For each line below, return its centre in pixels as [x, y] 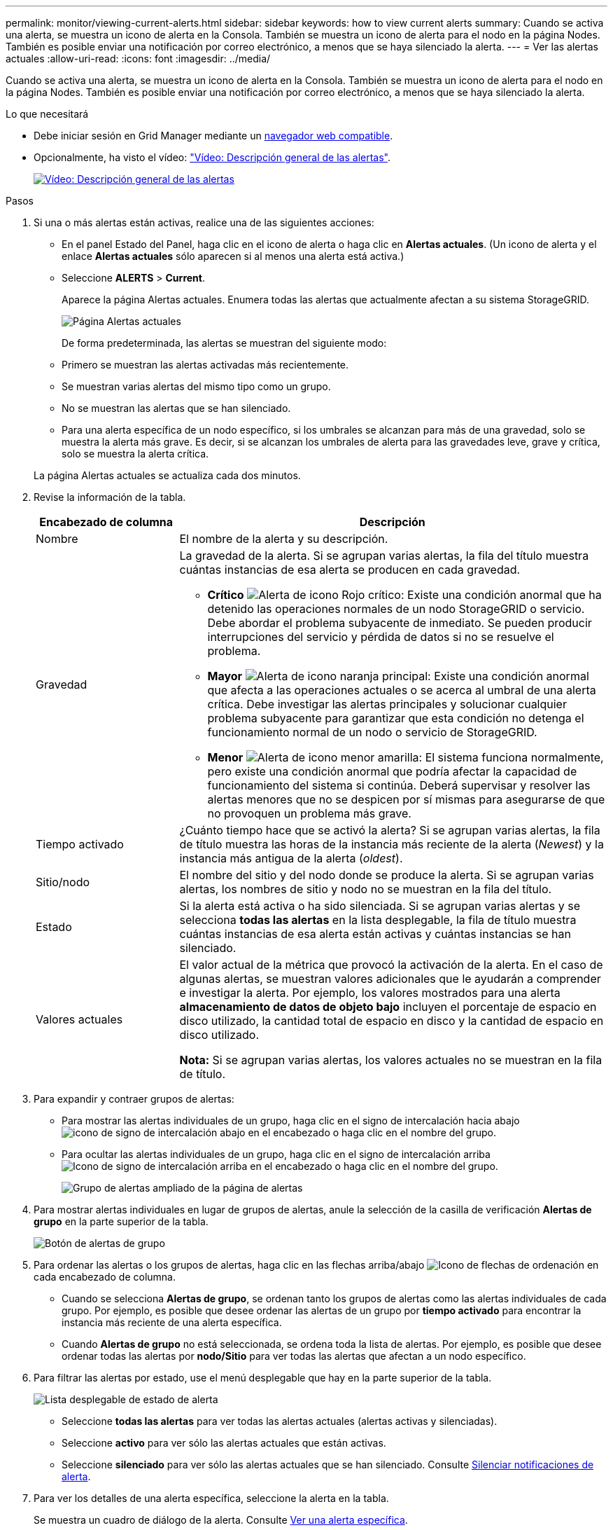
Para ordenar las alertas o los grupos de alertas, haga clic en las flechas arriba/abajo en [316, 1265]
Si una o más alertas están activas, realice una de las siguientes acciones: [204, 222]
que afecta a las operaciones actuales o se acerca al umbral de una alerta [402, 690]
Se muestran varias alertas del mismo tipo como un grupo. [196, 386]
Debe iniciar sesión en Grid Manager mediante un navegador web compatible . [213, 136]
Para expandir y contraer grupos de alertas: [134, 1099]
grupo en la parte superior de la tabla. [121, 1221]
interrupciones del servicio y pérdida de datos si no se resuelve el [381, 637]
